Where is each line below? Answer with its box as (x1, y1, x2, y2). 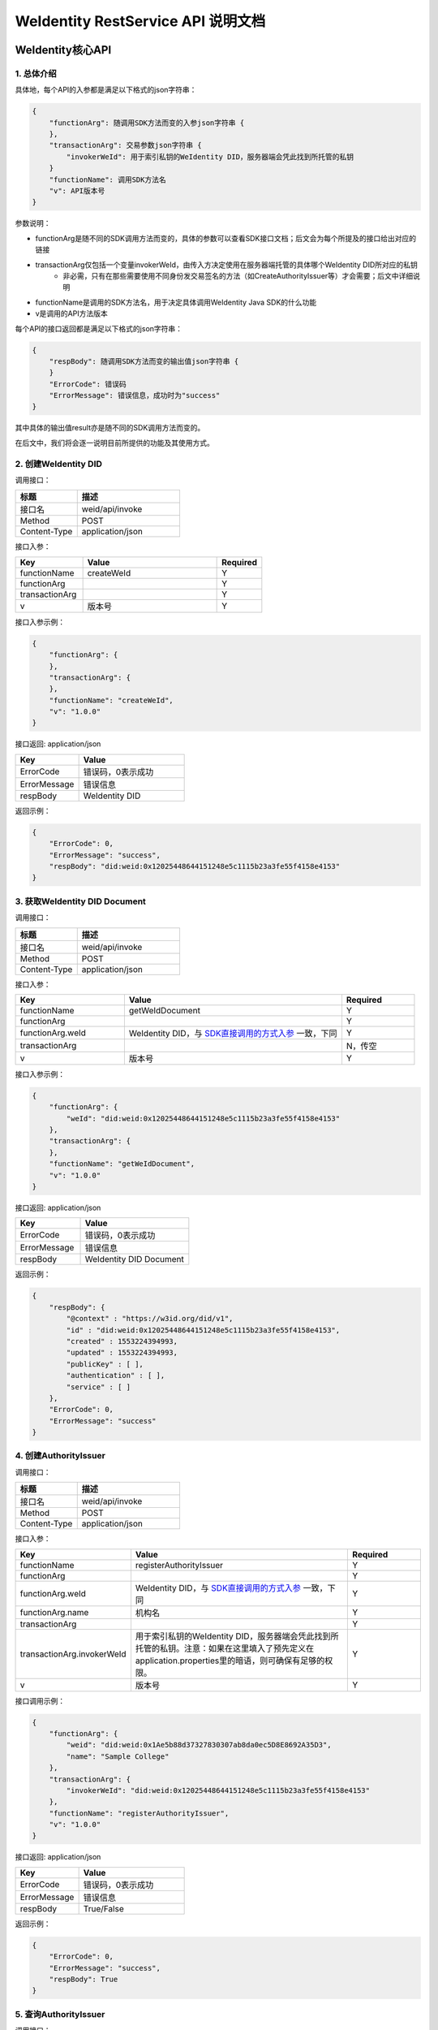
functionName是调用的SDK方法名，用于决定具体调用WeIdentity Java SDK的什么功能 (35, 297, 317, 307)
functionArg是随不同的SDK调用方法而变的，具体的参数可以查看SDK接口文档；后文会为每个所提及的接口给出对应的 (35, 233, 417, 243)
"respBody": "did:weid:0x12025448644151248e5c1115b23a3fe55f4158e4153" (49, 862, 341, 871)
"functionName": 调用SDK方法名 (49, 175, 166, 184)
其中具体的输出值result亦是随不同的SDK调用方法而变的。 (15, 423, 205, 433)
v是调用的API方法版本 (35, 309, 109, 318)
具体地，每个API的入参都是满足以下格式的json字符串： (15, 85, 197, 95)
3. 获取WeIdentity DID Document (15, 896, 146, 907)
